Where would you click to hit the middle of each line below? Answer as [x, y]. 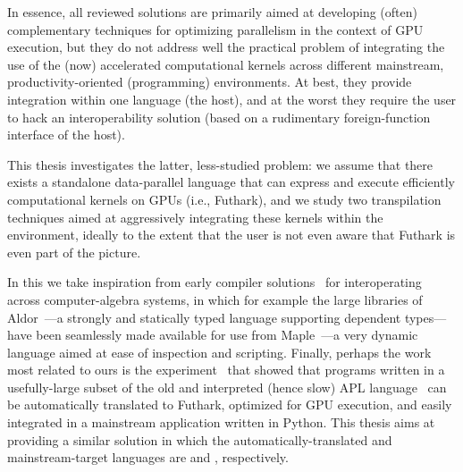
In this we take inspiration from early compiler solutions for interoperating [215, 282]
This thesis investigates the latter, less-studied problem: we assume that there [220, 164]
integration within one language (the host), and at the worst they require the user [232, 99]
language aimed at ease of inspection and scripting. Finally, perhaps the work [219, 352]
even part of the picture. [74, 252]
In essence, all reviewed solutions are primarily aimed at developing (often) [212, 12]
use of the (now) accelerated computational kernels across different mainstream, [226, 64]
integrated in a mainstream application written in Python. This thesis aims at [221, 422]
